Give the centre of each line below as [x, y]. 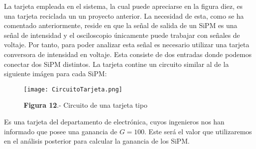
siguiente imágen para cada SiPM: [55, 74]
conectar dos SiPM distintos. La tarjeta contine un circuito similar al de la [116, 64]
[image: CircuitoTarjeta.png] [73, 89]
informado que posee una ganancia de [61, 131]
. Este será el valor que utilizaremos [198, 131]
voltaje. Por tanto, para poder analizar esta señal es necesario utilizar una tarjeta [127, 45]
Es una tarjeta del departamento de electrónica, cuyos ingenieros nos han [114, 121]
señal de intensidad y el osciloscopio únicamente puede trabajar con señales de [122, 35]
